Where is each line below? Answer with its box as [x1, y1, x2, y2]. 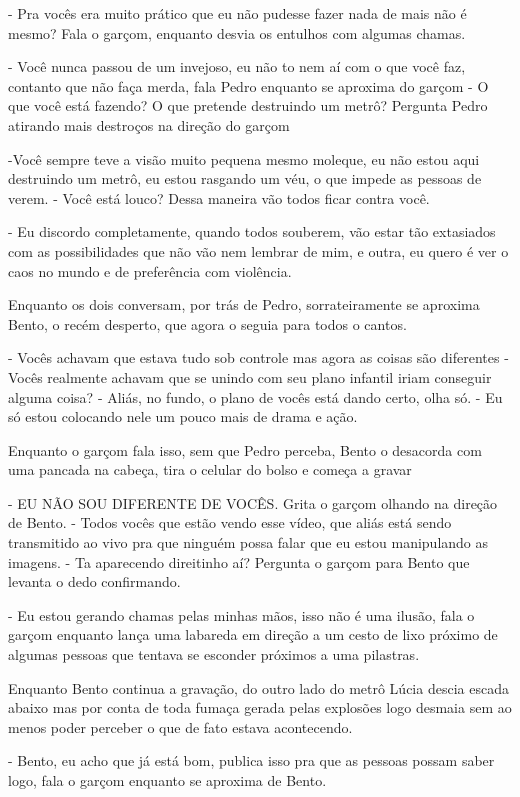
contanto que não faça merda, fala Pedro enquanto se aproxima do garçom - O [8, 75, 489, 96]
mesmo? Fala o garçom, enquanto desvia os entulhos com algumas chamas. [8, 22, 466, 43]
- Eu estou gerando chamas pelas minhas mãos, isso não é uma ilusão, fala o [8, 604, 475, 625]
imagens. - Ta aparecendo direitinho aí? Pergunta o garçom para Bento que [8, 551, 470, 572]
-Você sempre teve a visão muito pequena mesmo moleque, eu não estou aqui [8, 148, 480, 169]
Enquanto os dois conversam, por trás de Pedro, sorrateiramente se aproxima [8, 294, 480, 315]
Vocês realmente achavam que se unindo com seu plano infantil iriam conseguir [8, 366, 492, 387]
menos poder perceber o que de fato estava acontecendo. [8, 716, 353, 737]
